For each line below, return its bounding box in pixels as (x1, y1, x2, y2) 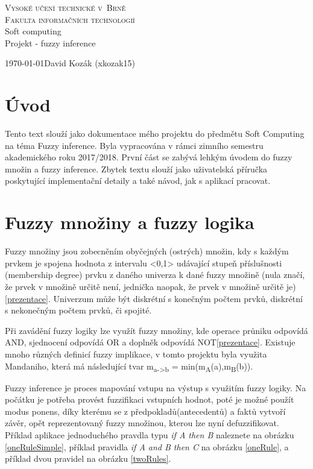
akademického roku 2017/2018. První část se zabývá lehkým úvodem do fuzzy (5, 151, 292, 163)
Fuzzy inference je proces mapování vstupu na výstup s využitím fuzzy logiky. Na (5, 381, 306, 394)
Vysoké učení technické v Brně (5, 1, 126, 13)
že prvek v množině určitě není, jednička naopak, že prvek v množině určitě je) (5, 280, 296, 292)
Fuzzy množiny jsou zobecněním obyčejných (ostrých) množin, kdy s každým (5, 245, 289, 257)
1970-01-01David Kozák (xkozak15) (5, 57, 136, 69)
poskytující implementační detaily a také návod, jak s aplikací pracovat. (5, 174, 271, 187)
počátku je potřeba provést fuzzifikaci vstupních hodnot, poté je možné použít (5, 393, 294, 406)
